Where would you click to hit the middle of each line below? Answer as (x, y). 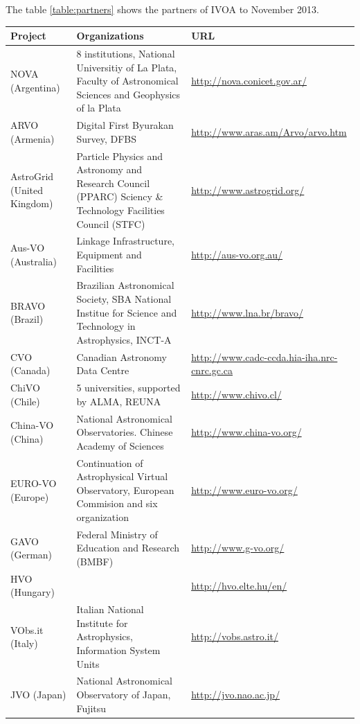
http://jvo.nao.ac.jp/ (236, 695)
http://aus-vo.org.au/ (237, 254)
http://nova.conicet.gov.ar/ (249, 81)
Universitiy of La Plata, (127, 67)
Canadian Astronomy (121, 356)
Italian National (110, 609)
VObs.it (27, 629)
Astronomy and (109, 169)
